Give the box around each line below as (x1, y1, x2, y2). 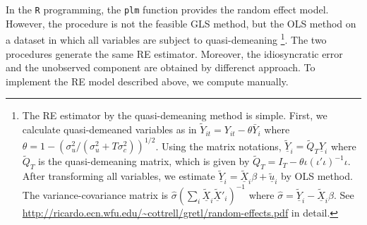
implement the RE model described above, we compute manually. (6, 73, 289, 88)
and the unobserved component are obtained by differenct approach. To (6, 60, 315, 75)
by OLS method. (281, 169, 353, 183)
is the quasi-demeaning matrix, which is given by (38, 154, 250, 169)
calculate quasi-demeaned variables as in (22, 122, 197, 137)
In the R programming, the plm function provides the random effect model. (6, 2, 329, 16)
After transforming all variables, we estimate (22, 169, 215, 183)
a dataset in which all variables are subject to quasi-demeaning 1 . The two (6, 30, 327, 47)
